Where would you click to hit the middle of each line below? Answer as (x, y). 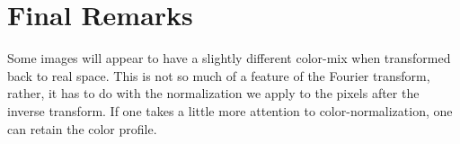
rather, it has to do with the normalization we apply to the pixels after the (213, 93)
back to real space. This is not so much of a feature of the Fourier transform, (219, 75)
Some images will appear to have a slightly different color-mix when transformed (229, 58)
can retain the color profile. (82, 128)
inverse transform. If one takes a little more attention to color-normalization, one (230, 110)
